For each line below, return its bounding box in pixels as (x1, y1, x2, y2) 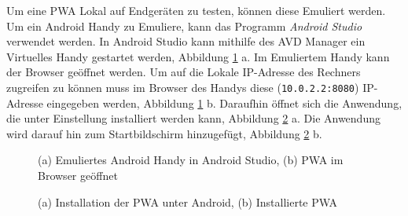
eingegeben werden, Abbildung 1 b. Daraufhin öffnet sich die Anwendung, (46, 94, 402, 111)
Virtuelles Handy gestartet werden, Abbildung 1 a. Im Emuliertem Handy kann (6, 48, 390, 64)
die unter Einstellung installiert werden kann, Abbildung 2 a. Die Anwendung (6, 110, 380, 126)
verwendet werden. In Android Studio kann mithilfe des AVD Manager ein (6, 33, 366, 49)
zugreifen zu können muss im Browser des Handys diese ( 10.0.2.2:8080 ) (6, 79, 359, 95)
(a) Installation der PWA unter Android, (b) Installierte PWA (38, 193, 338, 210)
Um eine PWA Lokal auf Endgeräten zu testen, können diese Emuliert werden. (6, 2, 386, 18)
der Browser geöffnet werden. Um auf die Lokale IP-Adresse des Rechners (6, 64, 361, 80)
